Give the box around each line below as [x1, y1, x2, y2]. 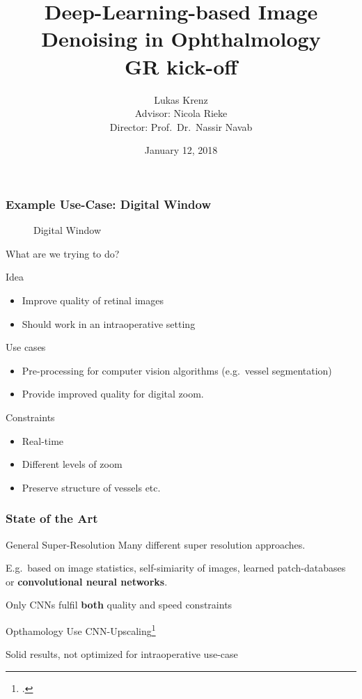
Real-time [22, 433, 64, 448]
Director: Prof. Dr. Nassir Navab [109, 119, 253, 134]
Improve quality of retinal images [22, 292, 164, 307]
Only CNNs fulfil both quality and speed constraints [6, 597, 233, 612]
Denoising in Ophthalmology [41, 24, 321, 53]
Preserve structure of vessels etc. [22, 480, 161, 494]
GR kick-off [124, 52, 238, 80]
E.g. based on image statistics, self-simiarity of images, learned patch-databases [6, 560, 346, 575]
